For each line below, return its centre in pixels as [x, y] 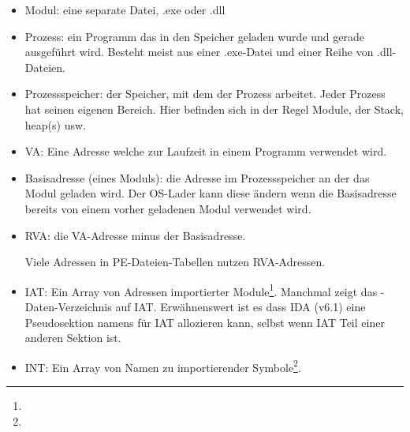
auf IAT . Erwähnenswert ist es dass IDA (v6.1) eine [240, 306]
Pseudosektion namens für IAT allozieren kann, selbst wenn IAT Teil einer [205, 322]
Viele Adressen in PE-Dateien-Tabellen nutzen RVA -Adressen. [175, 262]
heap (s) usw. [55, 124]
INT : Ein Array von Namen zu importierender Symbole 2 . [163, 366]
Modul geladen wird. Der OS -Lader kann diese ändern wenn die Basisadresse [211, 193]
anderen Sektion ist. [73, 338]
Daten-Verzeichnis [68, 306]
